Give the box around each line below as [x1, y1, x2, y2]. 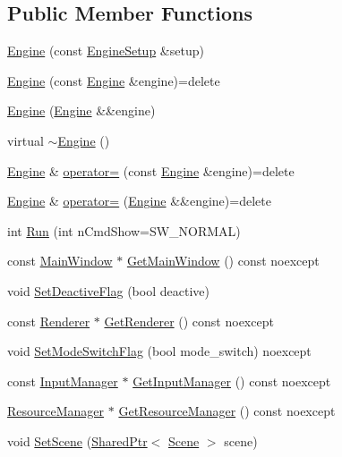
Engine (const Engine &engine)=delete [7, 71, 220, 89]
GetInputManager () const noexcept [133, 371, 331, 390]
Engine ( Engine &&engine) [7, 101, 156, 120]
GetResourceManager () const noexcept [118, 402, 336, 420]
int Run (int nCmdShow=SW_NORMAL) [7, 221, 241, 240]
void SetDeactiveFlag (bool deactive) [7, 281, 209, 300]
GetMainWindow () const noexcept [126, 251, 320, 270]
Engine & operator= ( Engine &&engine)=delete [7, 191, 271, 210]
